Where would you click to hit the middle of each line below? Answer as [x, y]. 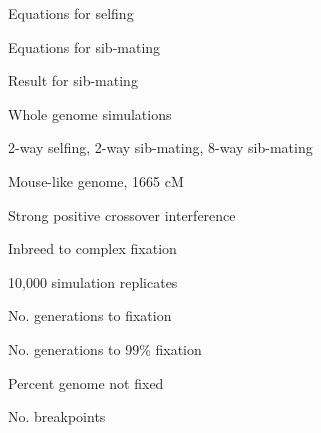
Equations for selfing [71, 13]
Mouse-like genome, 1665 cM [96, 180]
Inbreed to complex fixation [92, 248]
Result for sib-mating [73, 80]
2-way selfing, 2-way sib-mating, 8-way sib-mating [160, 147]
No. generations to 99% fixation [105, 348]
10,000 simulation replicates [93, 281]
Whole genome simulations [90, 113]
